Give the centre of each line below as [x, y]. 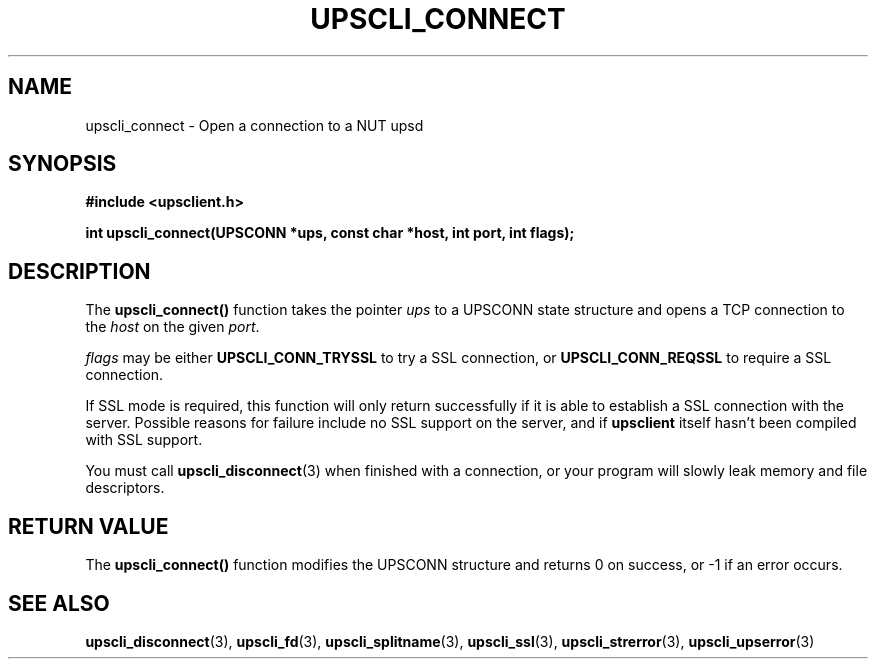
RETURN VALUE [88, 526]
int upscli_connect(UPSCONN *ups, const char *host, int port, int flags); [330, 233]
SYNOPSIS [62, 164]
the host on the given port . [172, 327]
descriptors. [125, 488]
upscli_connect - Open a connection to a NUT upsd [254, 125]
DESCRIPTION [79, 271]
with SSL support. [144, 440]
